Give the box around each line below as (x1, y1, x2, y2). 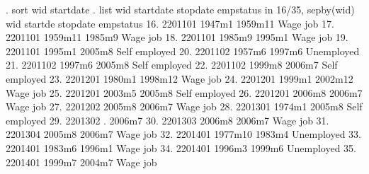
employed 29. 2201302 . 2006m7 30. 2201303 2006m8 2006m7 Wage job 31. (6, 112, 329, 127)
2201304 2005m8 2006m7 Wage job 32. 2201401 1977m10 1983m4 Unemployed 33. (6, 127, 362, 141)
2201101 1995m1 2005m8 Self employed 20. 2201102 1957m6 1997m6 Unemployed (6, 43, 360, 58)
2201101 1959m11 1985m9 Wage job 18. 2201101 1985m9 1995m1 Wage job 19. (6, 30, 348, 45)
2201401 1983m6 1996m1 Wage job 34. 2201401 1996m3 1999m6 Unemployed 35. (6, 140, 357, 155)
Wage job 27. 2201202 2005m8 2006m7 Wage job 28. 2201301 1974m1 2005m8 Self (6, 99, 363, 114)
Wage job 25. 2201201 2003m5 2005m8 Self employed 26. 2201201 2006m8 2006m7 (6, 85, 363, 100)
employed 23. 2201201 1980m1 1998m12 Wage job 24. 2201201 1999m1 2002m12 (6, 71, 353, 86)
